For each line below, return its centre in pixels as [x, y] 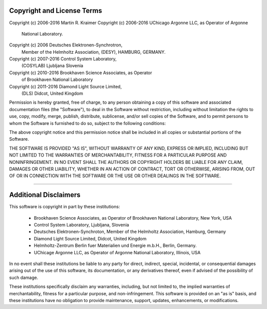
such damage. [24, 277]
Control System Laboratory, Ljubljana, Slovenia [82, 225]
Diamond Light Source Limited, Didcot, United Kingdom [90, 238]
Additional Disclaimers [45, 195]
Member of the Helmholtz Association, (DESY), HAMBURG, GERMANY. [93, 52]
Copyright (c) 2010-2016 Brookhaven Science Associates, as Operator [81, 73]
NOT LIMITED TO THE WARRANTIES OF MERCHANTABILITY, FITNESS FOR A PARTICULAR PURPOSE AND [118, 155]
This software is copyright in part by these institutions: [65, 207]
